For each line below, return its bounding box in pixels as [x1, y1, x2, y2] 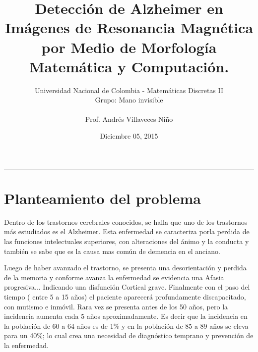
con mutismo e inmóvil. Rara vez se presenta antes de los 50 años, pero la [4, 301, 228, 311]
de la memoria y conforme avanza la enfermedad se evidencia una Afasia [4, 272, 224, 282]
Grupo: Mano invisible [95, 95, 163, 105]
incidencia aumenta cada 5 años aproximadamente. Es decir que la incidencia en [4, 311, 248, 321]
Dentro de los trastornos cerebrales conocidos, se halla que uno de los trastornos [4, 216, 248, 227]
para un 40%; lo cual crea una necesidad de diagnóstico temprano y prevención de [4, 330, 254, 341]
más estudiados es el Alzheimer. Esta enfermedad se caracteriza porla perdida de [4, 226, 250, 237]
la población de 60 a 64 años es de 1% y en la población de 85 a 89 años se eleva [4, 320, 249, 331]
